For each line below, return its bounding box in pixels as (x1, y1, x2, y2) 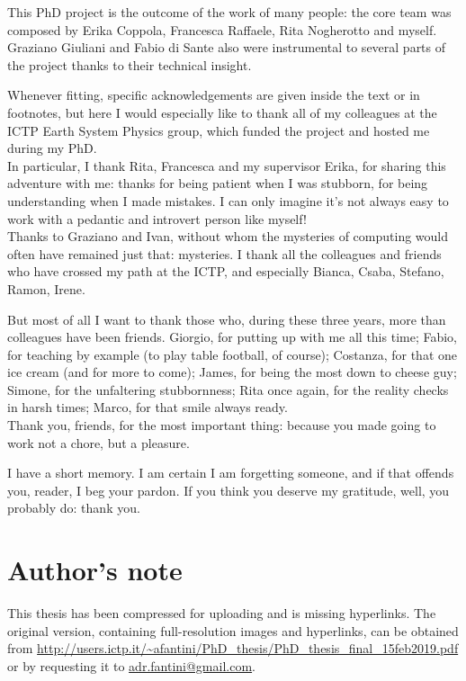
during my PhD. (7, 139, 97, 157)
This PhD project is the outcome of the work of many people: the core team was (7, 3, 452, 21)
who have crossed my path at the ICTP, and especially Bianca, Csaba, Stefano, (7, 262, 444, 281)
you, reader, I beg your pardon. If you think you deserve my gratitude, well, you (7, 480, 450, 499)
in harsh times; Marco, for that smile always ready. (7, 398, 288, 417)
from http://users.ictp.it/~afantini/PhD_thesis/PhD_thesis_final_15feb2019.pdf (7, 639, 459, 658)
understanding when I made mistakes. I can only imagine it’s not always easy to (7, 191, 449, 210)
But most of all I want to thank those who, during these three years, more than (7, 309, 446, 328)
